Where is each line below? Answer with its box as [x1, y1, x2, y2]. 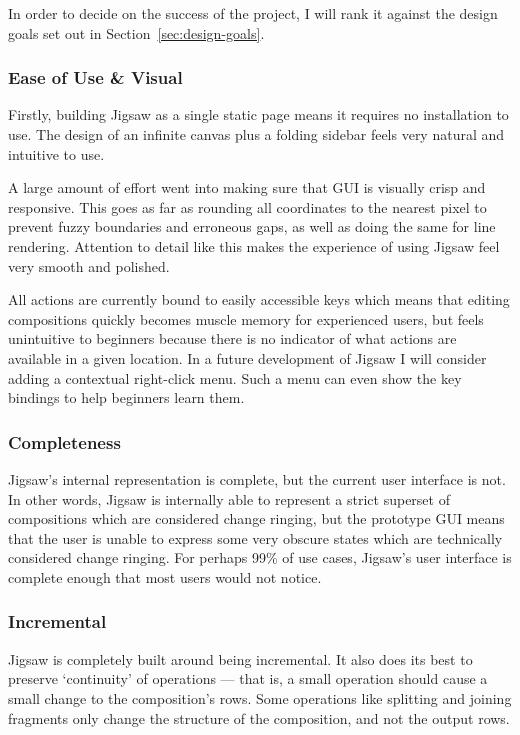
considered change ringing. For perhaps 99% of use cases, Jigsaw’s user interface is [8, 547, 512, 568]
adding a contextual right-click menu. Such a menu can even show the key [8, 367, 462, 388]
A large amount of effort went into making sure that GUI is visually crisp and [8, 177, 486, 198]
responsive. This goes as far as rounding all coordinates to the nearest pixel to [8, 196, 487, 217]
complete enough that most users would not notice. [8, 566, 322, 587]
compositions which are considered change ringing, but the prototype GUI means [8, 508, 505, 529]
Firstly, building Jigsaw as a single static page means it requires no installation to [8, 104, 509, 125]
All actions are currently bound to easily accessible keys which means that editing [8, 289, 510, 310]
